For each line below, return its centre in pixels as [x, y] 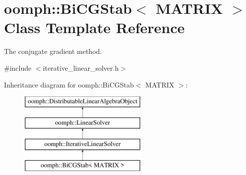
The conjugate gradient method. [53, 51]
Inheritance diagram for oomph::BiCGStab [69, 84]
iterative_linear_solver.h [81, 67]
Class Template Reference [94, 27]
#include [18, 67]
